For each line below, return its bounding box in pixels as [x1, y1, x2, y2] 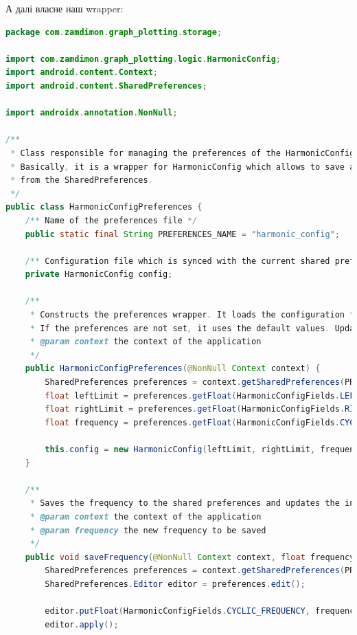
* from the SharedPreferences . [10, 175, 153, 186]
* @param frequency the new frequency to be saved [30, 525, 266, 535]
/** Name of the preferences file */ [25, 215, 198, 225]
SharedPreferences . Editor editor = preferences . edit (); [45, 579, 306, 589]
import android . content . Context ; [5, 67, 159, 78]
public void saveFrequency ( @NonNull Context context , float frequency [25, 552, 355, 562]
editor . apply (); [45, 619, 119, 630]
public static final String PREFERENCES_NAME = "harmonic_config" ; [25, 229, 340, 239]
